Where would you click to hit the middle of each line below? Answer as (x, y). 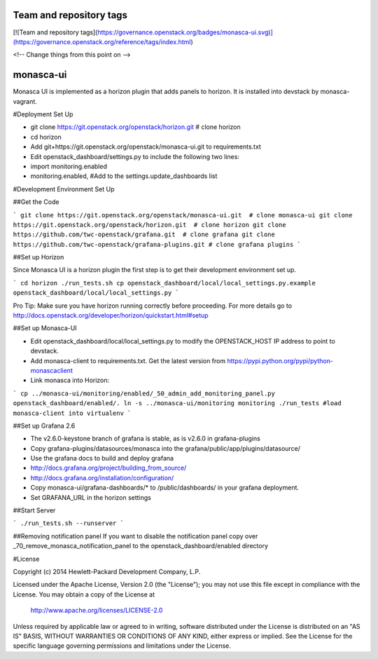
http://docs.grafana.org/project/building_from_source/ (108, 468)
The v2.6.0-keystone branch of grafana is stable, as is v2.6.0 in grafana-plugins (145, 439)
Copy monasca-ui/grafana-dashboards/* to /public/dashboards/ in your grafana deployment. (165, 488)
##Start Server (34, 510)
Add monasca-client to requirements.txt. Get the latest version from (128, 360)
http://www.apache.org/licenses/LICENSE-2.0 (97, 611)
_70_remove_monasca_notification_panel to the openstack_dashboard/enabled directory (141, 546)
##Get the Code (36, 202)
